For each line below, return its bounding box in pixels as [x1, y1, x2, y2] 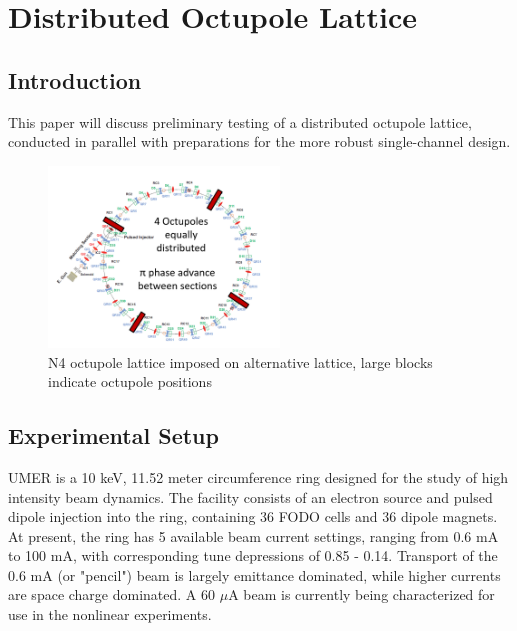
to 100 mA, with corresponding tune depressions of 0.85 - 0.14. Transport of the [8, 545, 498, 566]
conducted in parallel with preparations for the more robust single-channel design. [8, 131, 511, 152]
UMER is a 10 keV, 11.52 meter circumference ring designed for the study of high [8, 466, 509, 487]
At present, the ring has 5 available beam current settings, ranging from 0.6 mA [8, 525, 499, 546]
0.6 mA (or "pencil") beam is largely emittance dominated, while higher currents [8, 564, 501, 585]
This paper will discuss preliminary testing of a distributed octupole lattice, [8, 111, 472, 132]
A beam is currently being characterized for [228, 584, 495, 605]
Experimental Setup [8, 420, 219, 451]
